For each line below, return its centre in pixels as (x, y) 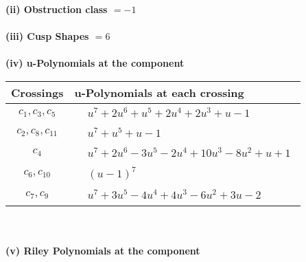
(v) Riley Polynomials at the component (103, 250)
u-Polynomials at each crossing (159, 92)
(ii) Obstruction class (57, 9)
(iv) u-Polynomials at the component (95, 63)
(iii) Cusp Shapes (47, 36)
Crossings (37, 92)
